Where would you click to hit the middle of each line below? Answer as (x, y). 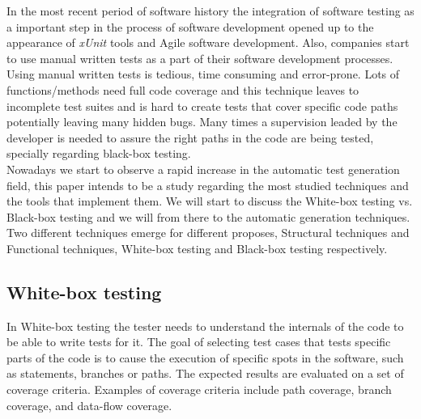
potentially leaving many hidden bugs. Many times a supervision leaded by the (202, 122)
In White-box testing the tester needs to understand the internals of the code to (205, 326)
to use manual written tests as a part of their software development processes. (200, 58)
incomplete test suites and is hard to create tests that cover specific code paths (202, 106)
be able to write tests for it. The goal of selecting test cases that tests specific (199, 342)
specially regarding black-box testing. (99, 153)
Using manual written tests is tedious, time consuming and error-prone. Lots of (203, 74)
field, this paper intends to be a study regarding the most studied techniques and (208, 185)
